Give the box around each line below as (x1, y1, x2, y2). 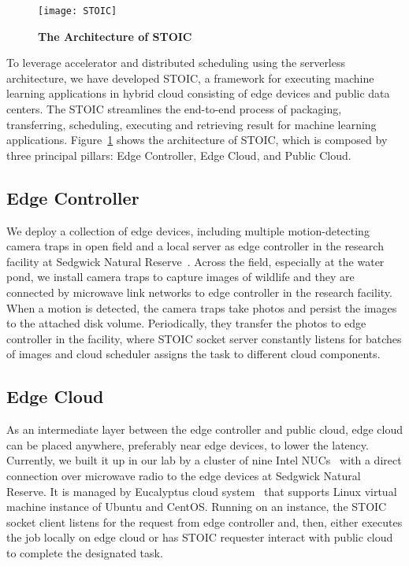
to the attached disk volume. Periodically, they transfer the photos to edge (6, 315, 366, 331)
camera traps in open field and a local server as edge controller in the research (6, 238, 384, 254)
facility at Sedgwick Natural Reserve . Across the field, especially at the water (6, 253, 385, 269)
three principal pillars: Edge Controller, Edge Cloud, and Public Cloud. (6, 146, 351, 163)
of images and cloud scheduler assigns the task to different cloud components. (6, 346, 381, 362)
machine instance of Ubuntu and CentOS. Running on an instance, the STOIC (6, 498, 387, 515)
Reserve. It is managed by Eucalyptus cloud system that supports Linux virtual (6, 483, 397, 499)
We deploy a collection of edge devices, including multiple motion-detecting (6, 222, 370, 239)
